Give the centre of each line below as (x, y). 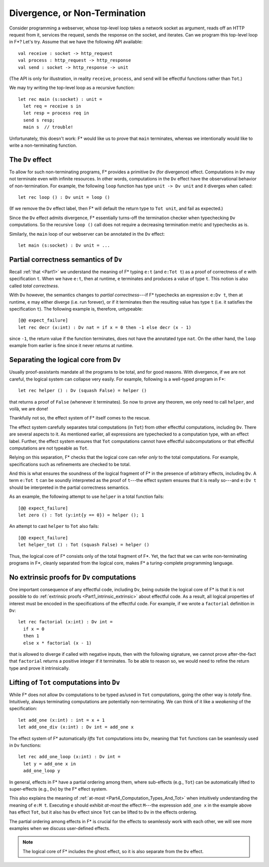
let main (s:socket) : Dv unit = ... (64, 245)
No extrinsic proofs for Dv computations (73, 577)
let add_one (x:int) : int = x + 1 (62, 720)
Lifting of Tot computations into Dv (65, 682)
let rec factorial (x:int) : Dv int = (66, 622)
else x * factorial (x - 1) (58, 643)
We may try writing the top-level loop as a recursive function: (72, 88)
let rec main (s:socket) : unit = (60, 99)
